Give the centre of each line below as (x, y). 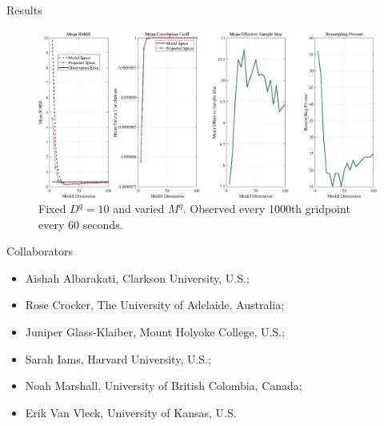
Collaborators (40, 251)
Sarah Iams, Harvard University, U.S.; (118, 358)
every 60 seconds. (81, 224)
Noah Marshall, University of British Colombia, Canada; (164, 386)
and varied (139, 209)
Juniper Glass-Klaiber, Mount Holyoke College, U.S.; (155, 332)
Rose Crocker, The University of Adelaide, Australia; (155, 305)
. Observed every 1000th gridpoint (266, 209)
